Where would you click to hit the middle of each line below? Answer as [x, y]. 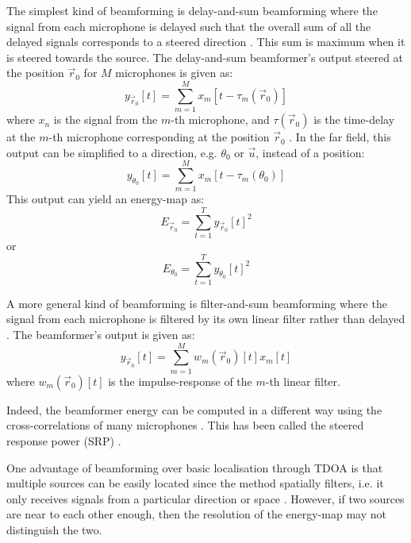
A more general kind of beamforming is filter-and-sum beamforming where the [197, 303]
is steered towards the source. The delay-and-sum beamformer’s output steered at [205, 57]
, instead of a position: [310, 152]
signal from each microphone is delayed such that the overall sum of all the [189, 26]
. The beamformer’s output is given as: [101, 335]
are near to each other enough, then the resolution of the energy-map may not [196, 514]
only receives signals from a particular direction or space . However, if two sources [205, 498]
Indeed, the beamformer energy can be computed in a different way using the [194, 409]
